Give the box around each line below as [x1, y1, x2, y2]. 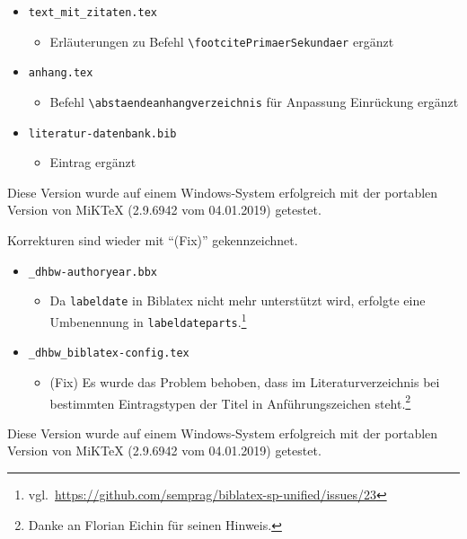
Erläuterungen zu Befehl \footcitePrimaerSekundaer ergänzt [49, 31, 394, 50]
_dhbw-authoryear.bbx [28, 265, 157, 278]
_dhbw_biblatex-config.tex [28, 347, 189, 360]
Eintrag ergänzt [49, 153, 137, 172]
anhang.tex [28, 66, 93, 80]
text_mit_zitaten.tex [28, 6, 157, 19]
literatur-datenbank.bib [28, 127, 177, 140]
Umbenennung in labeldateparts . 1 [49, 309, 247, 331]
